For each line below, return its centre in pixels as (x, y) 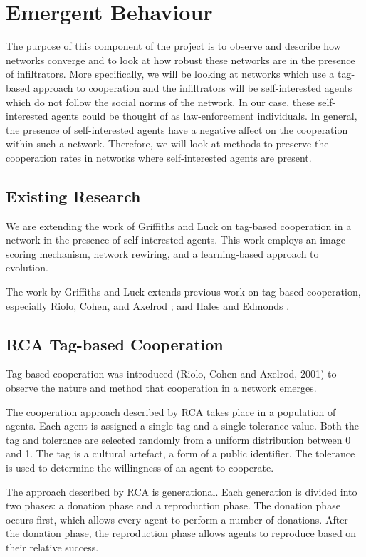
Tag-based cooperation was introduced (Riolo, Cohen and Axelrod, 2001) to (171, 374)
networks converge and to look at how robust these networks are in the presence (181, 59)
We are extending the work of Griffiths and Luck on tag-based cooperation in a (179, 225)
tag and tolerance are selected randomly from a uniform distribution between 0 (178, 439)
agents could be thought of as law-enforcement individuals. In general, (204, 116)
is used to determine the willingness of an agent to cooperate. (140, 467)
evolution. (27, 267)
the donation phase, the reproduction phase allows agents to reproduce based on (181, 533)
